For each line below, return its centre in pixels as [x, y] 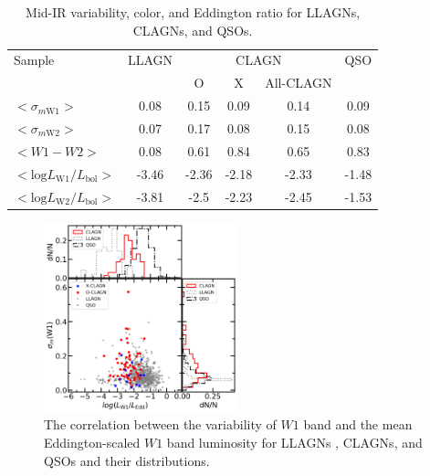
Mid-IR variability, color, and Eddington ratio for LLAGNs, [193, 12]
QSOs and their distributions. [127, 460]
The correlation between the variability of [160, 424]
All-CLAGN [299, 83]
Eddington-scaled [92, 443]
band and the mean [358, 424]
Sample [34, 60]
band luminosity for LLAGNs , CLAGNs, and [294, 443]
